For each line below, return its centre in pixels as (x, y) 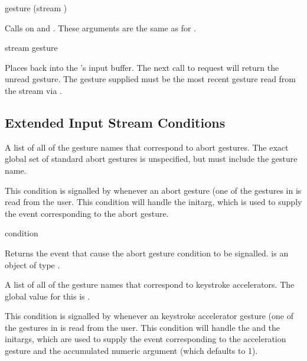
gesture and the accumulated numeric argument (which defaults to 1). (131, 351)
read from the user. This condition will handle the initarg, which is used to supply (153, 202)
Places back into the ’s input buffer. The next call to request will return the (142, 67)
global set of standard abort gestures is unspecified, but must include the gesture (151, 159)
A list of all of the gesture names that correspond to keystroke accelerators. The (150, 284)
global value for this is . (48, 296)
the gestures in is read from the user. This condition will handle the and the (143, 327)
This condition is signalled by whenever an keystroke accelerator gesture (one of (149, 316)
